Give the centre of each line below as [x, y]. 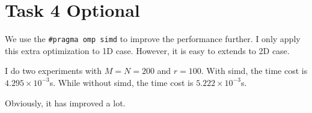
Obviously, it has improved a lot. [65, 102]
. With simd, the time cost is [254, 71]
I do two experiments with [54, 71]
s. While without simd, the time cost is [121, 82]
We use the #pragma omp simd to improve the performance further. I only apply [153, 39]
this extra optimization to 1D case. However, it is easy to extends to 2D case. [147, 50]
